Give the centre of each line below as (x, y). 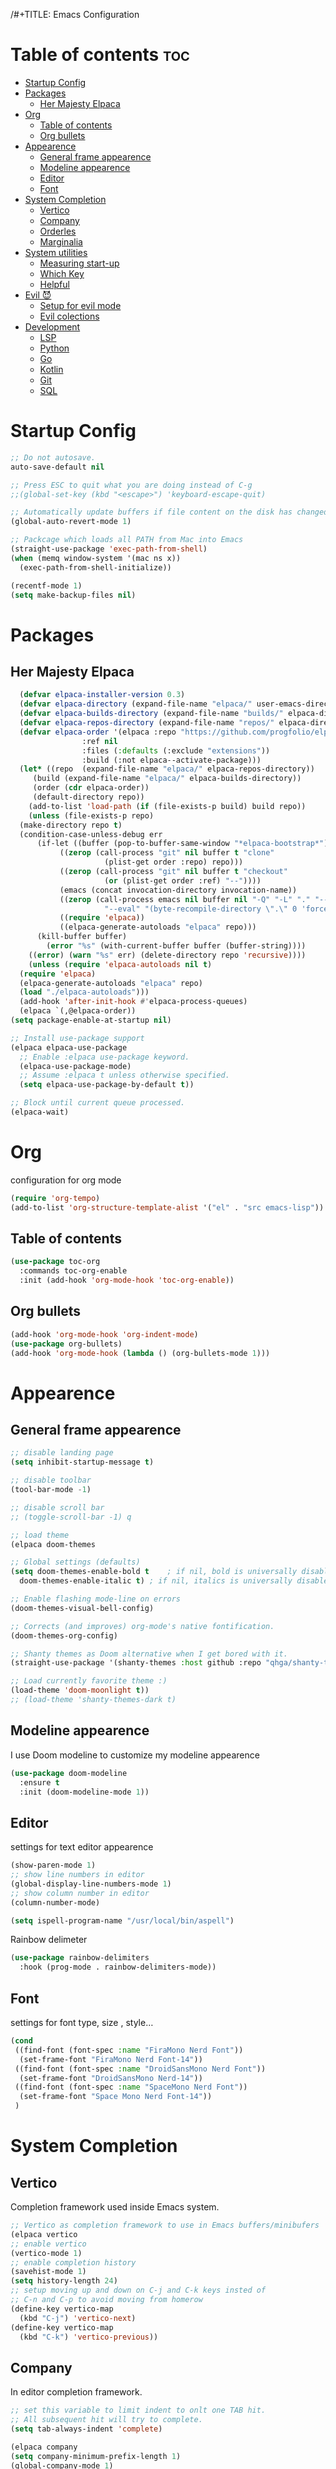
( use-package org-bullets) (66, 1344)
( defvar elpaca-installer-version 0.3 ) (102, 695)
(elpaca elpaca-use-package (69, 1047)
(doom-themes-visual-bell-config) (82, 1608)
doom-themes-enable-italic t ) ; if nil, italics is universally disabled (176, 1581)
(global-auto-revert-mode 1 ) (71, 522)
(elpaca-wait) (40, 1112)
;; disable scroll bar (57, 1507)
